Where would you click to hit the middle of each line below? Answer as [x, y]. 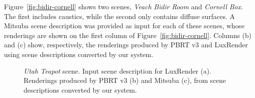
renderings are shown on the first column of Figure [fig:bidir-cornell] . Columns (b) [128, 35]
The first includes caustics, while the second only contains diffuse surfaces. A [120, 16]
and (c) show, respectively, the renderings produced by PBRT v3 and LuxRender [126, 45]
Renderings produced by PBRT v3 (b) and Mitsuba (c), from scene [125, 80]
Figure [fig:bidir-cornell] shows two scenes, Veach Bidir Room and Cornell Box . [124, 6]
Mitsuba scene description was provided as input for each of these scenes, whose [124, 26]
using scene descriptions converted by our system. [79, 54]
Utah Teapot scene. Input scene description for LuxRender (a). [118, 70]
